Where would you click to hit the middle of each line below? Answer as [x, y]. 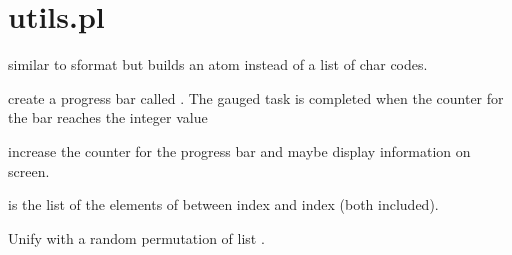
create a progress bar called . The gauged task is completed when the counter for [256, 97]
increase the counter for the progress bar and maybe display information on [239, 150]
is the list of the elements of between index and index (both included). [223, 204]
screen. [29, 170]
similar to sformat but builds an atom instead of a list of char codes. [218, 64]
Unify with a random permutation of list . [136, 237]
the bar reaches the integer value [108, 117]
